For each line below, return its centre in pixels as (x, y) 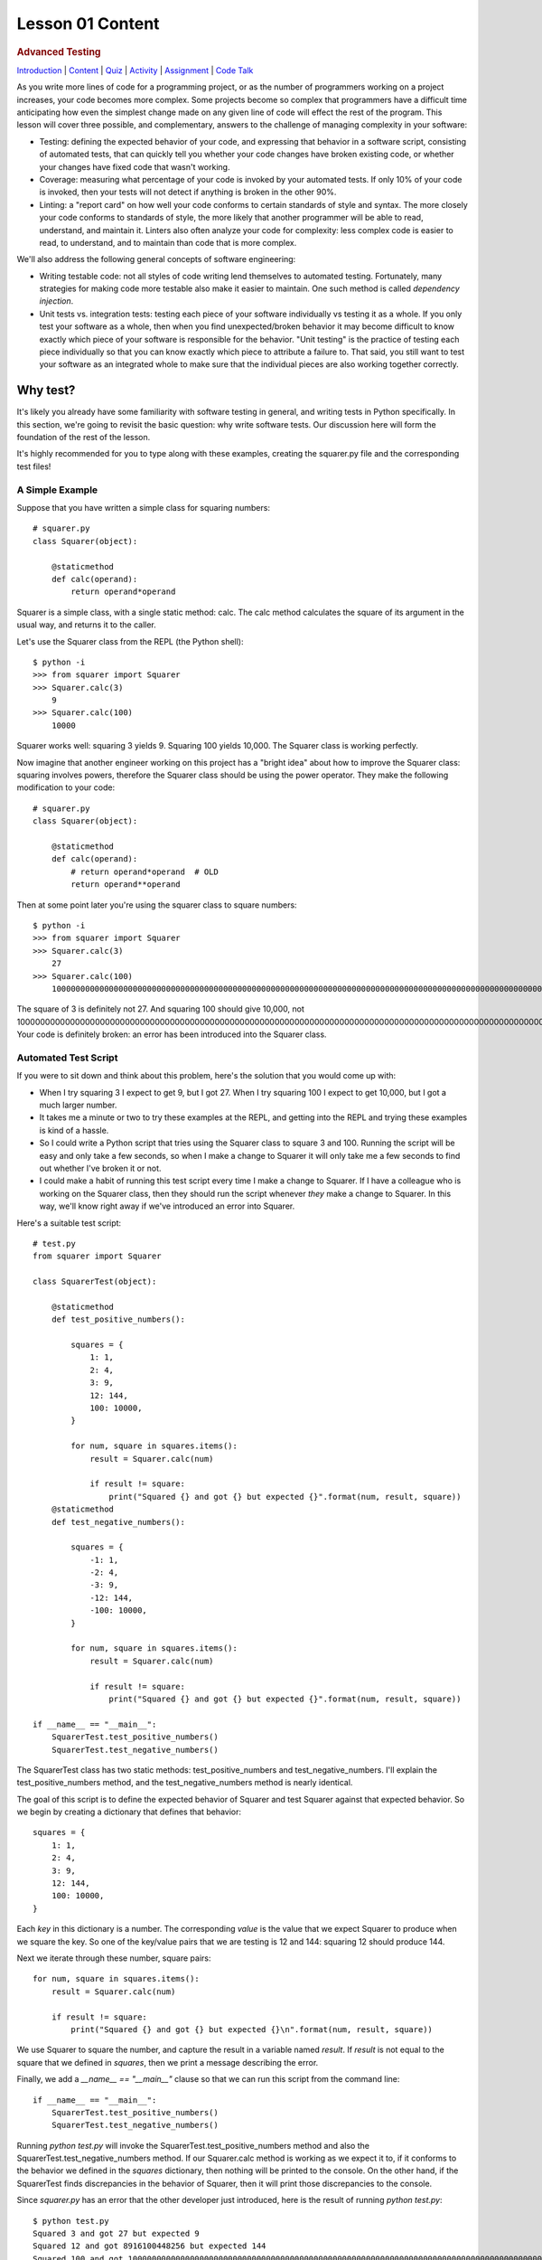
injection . (56, 301)
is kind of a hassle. (74, 1130)
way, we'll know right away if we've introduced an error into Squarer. (167, 1206)
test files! (34, 466)
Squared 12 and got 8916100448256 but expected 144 (150, 2246)
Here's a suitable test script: (69, 1223)
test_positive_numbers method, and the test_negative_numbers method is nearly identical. (185, 1783)
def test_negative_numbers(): (118, 1522)
